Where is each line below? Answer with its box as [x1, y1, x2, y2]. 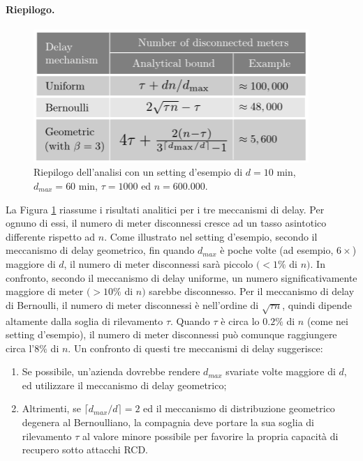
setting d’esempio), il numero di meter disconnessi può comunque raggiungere [6, 327, 337, 342]
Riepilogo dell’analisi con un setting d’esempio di [34, 165, 243, 179]
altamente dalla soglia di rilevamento [6, 313, 163, 328]
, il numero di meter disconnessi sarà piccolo [64, 256, 253, 271]
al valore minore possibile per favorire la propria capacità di [82, 428, 339, 443]
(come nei [306, 313, 348, 328]
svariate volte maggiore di [225, 364, 336, 379]
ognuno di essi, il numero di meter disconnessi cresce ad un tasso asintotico [6, 216, 327, 230]
